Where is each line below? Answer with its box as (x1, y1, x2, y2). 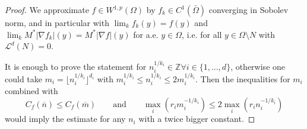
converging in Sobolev (208, 4, 289, 15)
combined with (5, 85, 58, 97)
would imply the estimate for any (5, 112, 126, 125)
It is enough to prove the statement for (5, 60, 147, 72)
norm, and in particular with (5, 17, 109, 28)
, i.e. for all (182, 28, 222, 40)
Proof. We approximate (5, 4, 89, 15)
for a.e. (133, 28, 159, 40)
